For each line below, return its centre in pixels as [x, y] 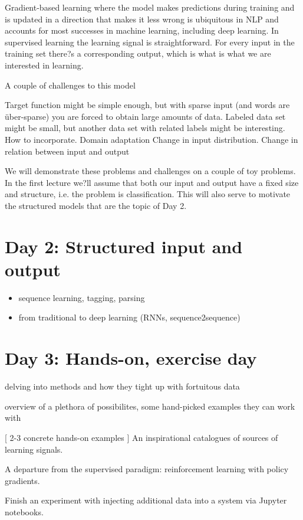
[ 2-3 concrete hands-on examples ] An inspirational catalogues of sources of [141, 437]
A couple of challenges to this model [70, 85]
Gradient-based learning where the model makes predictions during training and [150, 7]
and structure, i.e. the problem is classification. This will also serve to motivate [148, 194]
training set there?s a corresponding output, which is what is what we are [138, 53]
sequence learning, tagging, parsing [82, 297]
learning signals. [34, 449]
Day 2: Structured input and [124, 246]
